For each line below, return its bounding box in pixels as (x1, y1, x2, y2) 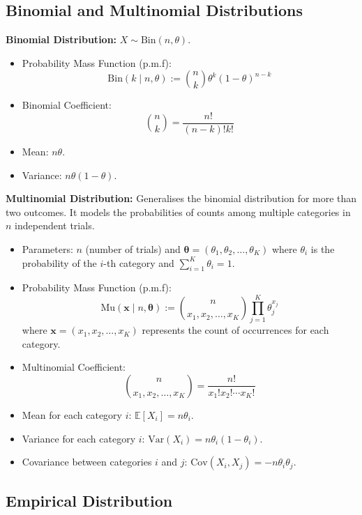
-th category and (103, 255, 174, 270)
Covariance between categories (22, 454, 152, 469)
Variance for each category (22, 431, 136, 445)
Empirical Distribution (6, 490, 173, 512)
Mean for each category (22, 407, 122, 422)
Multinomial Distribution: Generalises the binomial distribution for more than (6, 191, 357, 206)
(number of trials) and (85, 242, 181, 256)
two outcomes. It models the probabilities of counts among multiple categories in (6, 204, 351, 219)
